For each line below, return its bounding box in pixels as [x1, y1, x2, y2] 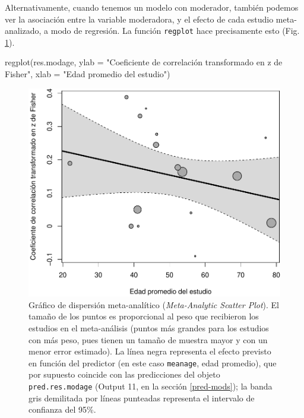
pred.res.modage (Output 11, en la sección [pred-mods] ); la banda [28, 380, 273, 392]
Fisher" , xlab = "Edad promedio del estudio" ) [5, 68, 170, 80]
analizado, [5, 24, 42, 37]
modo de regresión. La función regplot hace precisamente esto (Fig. [50, 24, 300, 37]
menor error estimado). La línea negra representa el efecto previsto [28, 345, 271, 357]
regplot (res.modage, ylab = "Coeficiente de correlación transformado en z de [5, 56, 283, 68]
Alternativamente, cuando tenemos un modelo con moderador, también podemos [5, 1, 299, 13]
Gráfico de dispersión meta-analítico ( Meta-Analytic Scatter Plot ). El [28, 298, 279, 311]
